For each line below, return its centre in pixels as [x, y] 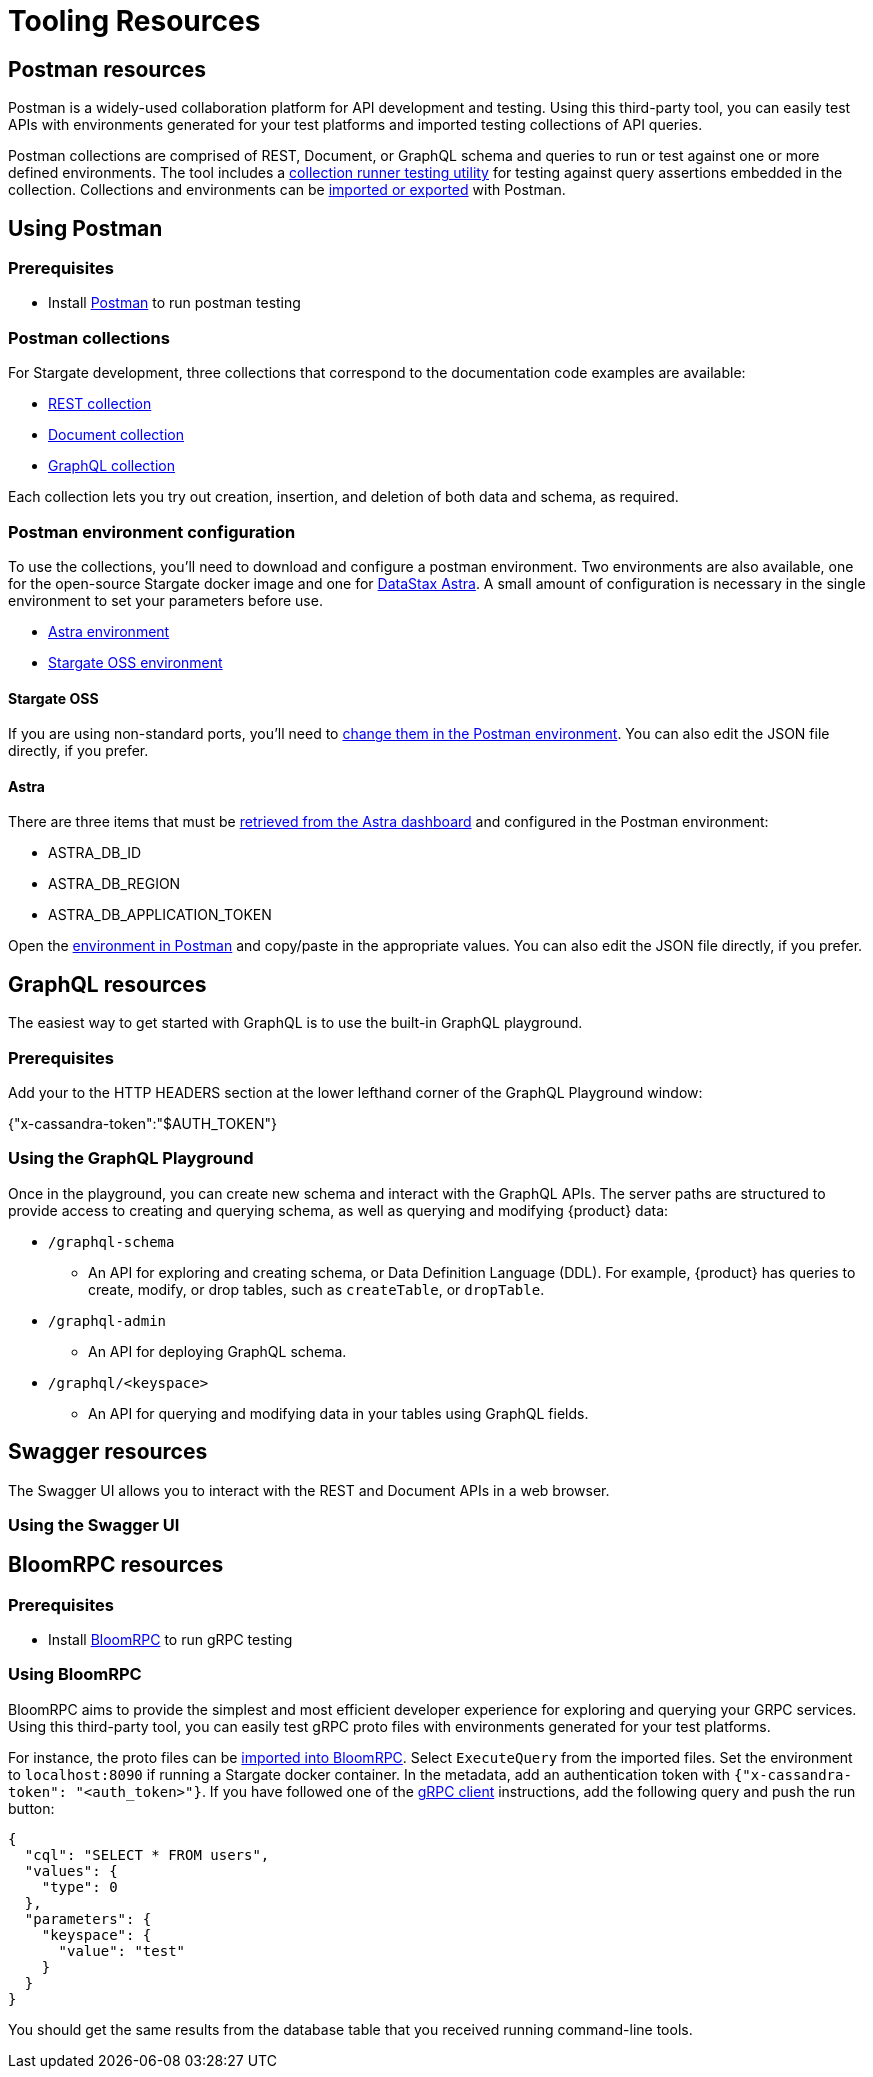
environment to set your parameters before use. [165, 600]
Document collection [116, 435]
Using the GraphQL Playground [131, 1158]
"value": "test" [122, 1950]
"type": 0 [79, 1886]
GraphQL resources [107, 984]
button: [31, 1808]
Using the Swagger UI [94, 1524]
